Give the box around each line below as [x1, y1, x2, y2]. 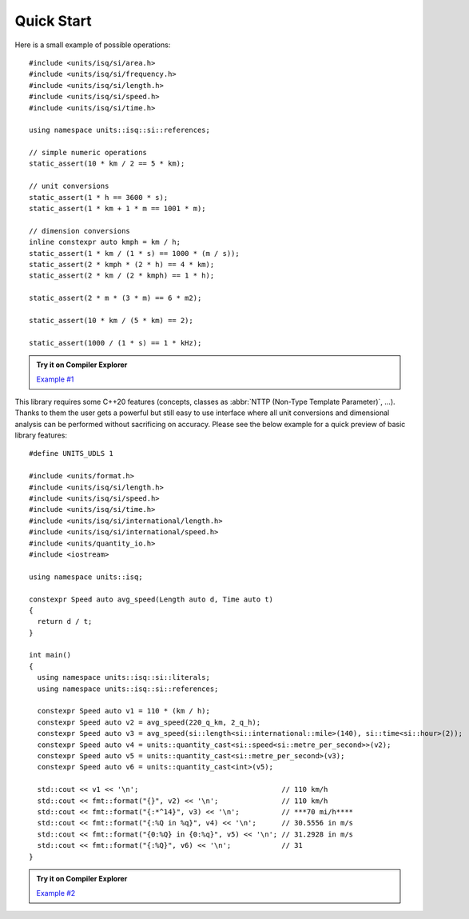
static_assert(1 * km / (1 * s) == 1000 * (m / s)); [29, 249, 240, 258]
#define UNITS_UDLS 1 [29, 449, 113, 458]
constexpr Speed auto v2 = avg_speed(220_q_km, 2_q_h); [37, 717, 261, 727]
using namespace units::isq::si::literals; [37, 673, 211, 682]
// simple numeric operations [29, 148, 148, 158]
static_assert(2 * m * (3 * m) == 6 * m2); [29, 294, 202, 303]
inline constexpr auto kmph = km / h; [29, 238, 181, 247]
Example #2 [36, 889, 76, 898]
